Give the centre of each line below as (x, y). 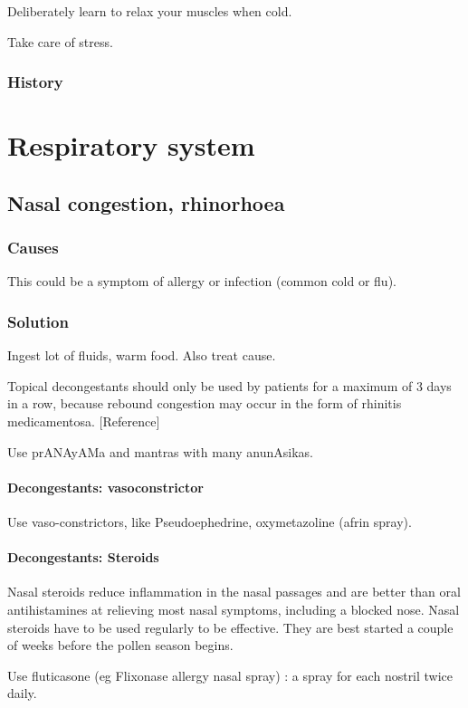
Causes (33, 248)
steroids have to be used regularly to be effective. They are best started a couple (230, 627)
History (35, 82)
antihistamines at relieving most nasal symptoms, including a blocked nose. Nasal (234, 609)
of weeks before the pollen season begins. (120, 645)
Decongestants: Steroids (83, 557)
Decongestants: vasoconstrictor (105, 487)
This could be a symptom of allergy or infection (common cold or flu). (202, 281)
